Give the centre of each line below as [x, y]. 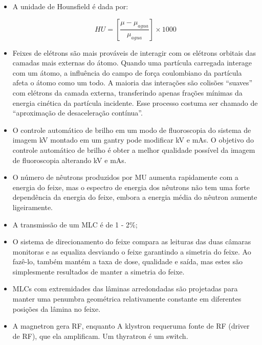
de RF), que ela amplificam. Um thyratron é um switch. [100, 336]
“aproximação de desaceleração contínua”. [78, 113]
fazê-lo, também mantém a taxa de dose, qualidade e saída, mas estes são [127, 261]
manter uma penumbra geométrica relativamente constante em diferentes [127, 299]
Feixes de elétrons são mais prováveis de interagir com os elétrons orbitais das [134, 52]
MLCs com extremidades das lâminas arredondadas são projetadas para [125, 289]
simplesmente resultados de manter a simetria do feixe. [99, 271]
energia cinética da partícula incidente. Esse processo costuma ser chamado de [135, 102]
